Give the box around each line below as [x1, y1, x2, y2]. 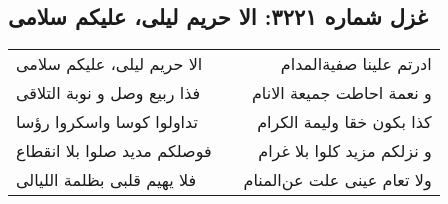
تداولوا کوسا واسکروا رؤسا [16, 110, 198, 134]
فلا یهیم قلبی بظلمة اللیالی [16, 168, 197, 192]
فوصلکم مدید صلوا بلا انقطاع [16, 139, 212, 163]
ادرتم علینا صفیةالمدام [280, 52, 432, 76]
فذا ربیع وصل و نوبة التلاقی [16, 81, 201, 105]
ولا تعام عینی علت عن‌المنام [243, 168, 432, 192]
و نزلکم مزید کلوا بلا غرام [258, 139, 432, 163]
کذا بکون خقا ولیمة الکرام [257, 110, 432, 134]
